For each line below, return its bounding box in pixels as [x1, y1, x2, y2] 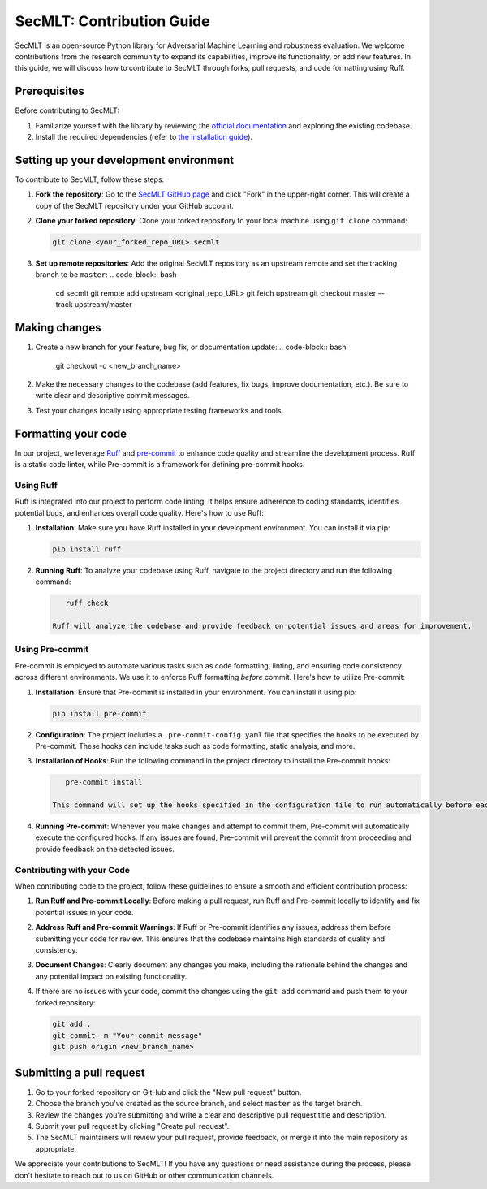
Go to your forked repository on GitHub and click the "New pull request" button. [35, 1087, 302, 1096]
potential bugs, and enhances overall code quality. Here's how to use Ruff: [15, 508, 264, 517]
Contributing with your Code [15, 864, 130, 876]
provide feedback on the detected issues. [35, 844, 175, 854]
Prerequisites [15, 84, 84, 98]
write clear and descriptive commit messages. [35, 391, 190, 400]
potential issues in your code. [35, 907, 134, 917]
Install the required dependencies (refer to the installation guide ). [35, 132, 253, 142]
